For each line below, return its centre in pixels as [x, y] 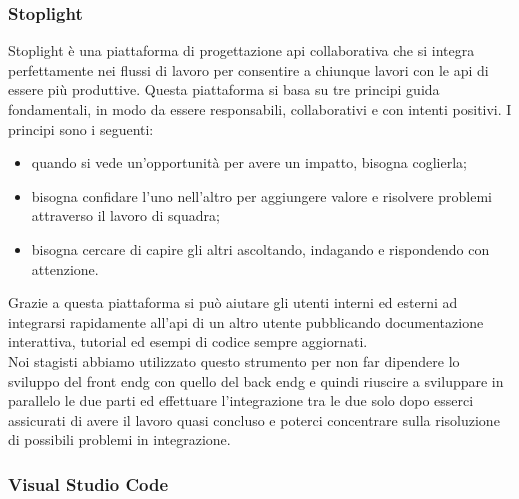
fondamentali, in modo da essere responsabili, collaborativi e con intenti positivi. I [260, 109]
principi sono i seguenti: [81, 128]
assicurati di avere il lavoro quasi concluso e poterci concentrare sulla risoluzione [254, 419]
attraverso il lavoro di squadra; [125, 215]
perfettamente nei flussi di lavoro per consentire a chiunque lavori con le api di [248, 69]
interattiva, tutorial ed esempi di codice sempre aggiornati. [188, 341]
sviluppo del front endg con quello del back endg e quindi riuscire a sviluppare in [256, 380]
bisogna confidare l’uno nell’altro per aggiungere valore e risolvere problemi [261, 195]
